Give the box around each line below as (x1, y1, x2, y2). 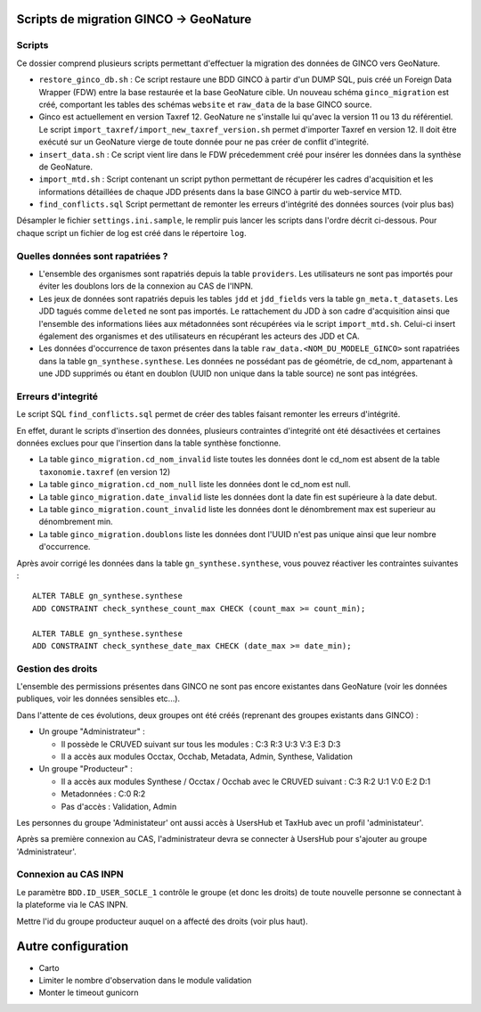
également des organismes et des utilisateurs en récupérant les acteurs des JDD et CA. (38, 331, 360, 341)
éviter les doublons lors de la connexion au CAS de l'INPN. (38, 281, 254, 291)
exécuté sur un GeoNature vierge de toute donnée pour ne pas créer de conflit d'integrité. (38, 136, 370, 147)
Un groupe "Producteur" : (38, 763, 133, 774)
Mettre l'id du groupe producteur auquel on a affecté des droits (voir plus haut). (16, 916, 308, 926)
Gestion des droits (16, 662, 98, 674)
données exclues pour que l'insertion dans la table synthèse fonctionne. (16, 437, 281, 449)
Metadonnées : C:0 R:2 (61, 788, 146, 799)
